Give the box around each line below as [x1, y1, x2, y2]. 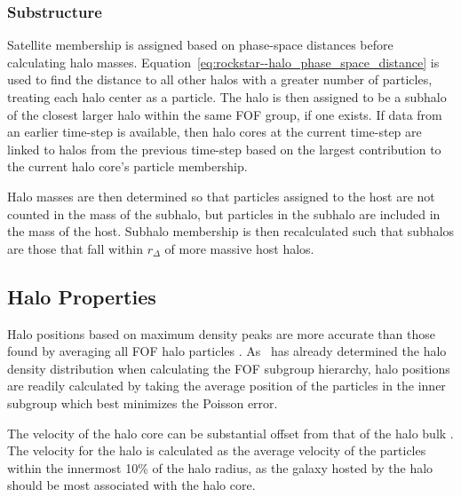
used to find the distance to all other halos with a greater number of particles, [7, 70, 433, 89]
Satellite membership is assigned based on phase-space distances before [7, 35, 393, 54]
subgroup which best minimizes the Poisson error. [7, 393, 278, 412]
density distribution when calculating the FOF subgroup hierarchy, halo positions [7, 359, 450, 377]
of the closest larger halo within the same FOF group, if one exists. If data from [7, 105, 442, 123]
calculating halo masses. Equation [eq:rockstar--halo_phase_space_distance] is [7, 52, 440, 71]
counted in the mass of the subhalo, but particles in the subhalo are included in [7, 204, 441, 223]
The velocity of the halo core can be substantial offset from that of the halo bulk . [7, 423, 454, 442]
